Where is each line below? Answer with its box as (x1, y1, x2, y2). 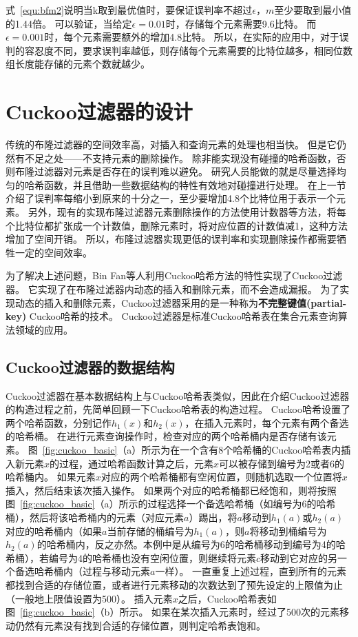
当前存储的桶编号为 (107, 523, 194, 538)
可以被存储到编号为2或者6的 (219, 456, 345, 470)
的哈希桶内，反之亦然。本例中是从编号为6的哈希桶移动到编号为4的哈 (36, 537, 346, 552)
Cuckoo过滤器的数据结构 (6, 356, 175, 377)
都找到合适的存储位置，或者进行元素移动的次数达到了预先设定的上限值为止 (6, 577, 343, 591)
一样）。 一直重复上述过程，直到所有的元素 (155, 564, 347, 578)
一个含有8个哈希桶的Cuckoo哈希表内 (180, 442, 341, 456)
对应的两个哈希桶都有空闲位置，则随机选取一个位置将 (101, 469, 342, 484)
